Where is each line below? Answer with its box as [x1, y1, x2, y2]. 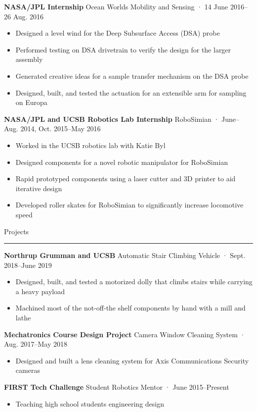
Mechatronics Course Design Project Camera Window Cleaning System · [4, 329, 246, 339]
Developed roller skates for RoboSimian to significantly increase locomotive [15, 200, 244, 210]
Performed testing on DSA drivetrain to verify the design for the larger [15, 44, 231, 54]
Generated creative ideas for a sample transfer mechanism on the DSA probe [15, 70, 249, 81]
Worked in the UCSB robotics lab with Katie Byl [15, 140, 166, 150]
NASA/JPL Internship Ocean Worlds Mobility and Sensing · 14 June [4, 1, 228, 11]
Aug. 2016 [13, 11, 44, 21]
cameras [15, 365, 40, 375]
